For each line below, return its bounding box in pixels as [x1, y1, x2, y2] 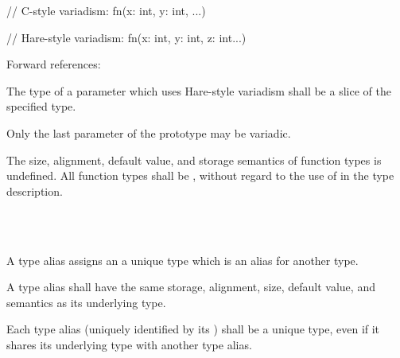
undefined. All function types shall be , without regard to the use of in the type [6, 167, 394, 184]
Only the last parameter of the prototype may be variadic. [6, 124, 291, 141]
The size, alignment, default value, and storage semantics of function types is [6, 151, 382, 168]
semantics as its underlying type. [6, 294, 166, 310]
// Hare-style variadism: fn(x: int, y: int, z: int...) [6, 29, 247, 45]
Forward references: [6, 56, 101, 72]
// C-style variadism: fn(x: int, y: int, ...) [6, 2, 206, 18]
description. [6, 182, 63, 199]
